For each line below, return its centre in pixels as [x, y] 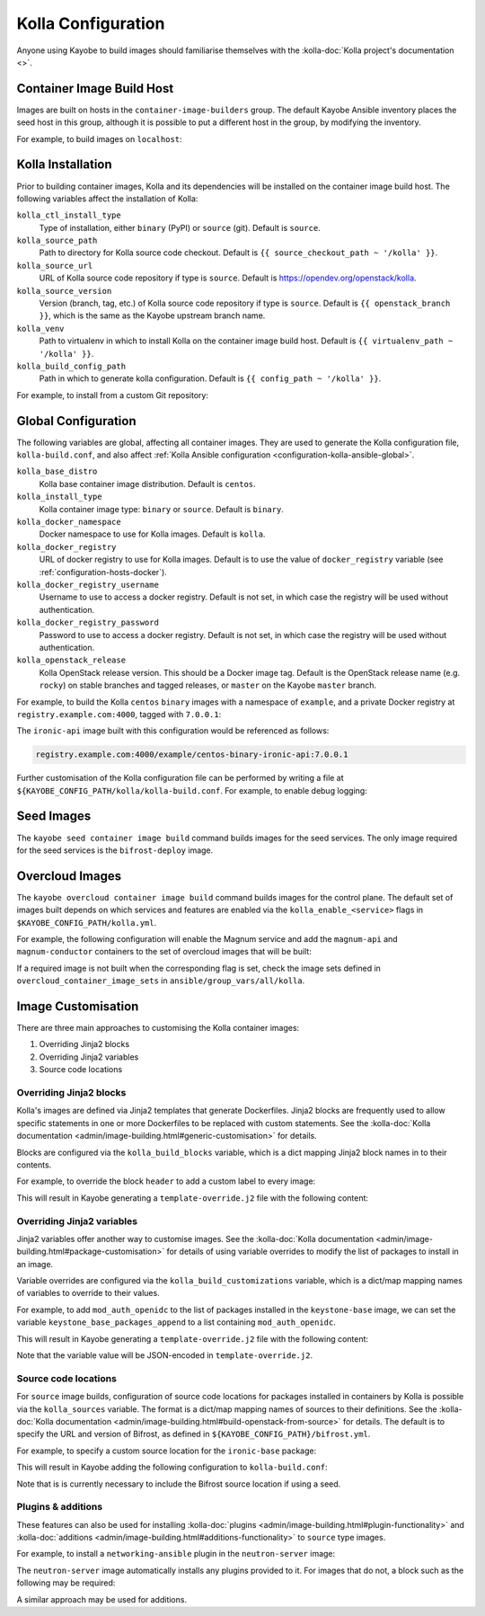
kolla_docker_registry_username [88, 585]
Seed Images [54, 817]
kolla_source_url [55, 266]
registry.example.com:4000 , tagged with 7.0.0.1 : [119, 714]
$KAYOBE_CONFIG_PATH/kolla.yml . [87, 922]
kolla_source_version [64, 291]
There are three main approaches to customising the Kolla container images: [158, 1028]
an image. [35, 1264]
